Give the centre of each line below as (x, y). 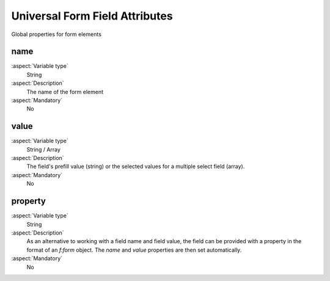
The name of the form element (65, 92)
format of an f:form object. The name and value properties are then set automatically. (134, 250)
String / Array (44, 149)
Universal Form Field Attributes (92, 16)
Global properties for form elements (57, 34)
